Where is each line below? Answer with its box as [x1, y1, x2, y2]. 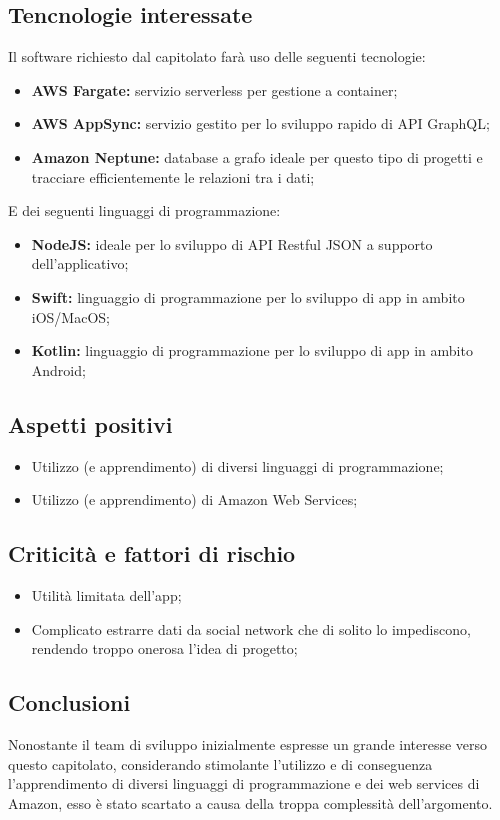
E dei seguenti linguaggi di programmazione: [8, 200, 281, 221]
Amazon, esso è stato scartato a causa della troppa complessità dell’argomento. [8, 792, 493, 813]
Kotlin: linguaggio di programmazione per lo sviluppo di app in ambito [31, 340, 473, 361]
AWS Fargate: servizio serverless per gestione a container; [31, 79, 398, 100]
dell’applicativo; [31, 253, 129, 274]
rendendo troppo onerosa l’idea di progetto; [31, 638, 298, 659]
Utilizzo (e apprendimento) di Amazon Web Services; [31, 489, 358, 510]
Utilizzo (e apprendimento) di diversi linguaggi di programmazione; [31, 455, 444, 476]
